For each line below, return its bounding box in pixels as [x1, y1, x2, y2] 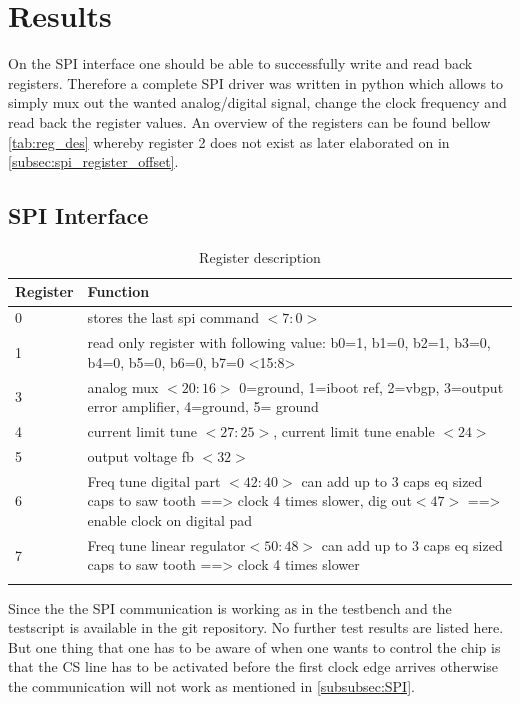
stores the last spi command [87, 307, 260, 328]
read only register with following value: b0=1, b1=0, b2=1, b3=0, [87, 332, 491, 353]
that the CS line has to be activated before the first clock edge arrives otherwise [8, 656, 499, 677]
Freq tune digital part [87, 470, 221, 491]
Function [87, 281, 150, 302]
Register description [199, 246, 321, 267]
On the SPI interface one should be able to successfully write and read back [8, 53, 473, 74]
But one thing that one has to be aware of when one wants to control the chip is [8, 636, 501, 657]
